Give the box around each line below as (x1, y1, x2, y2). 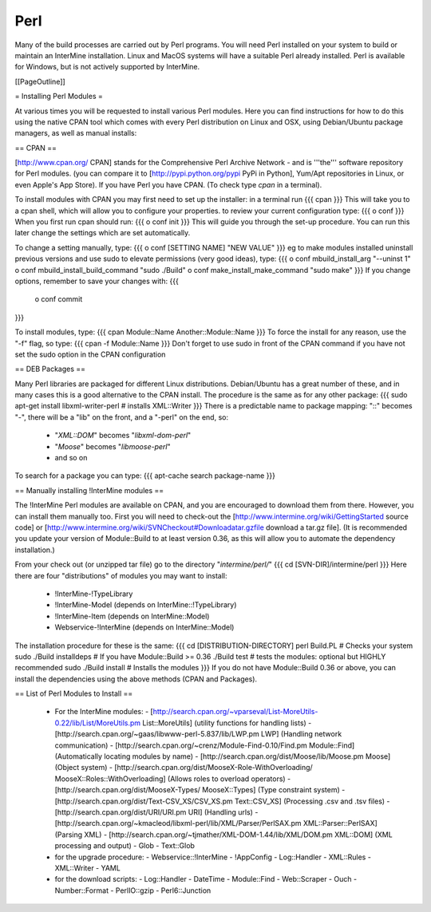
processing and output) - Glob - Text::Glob (54, 841, 196, 851)
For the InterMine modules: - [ (54, 707, 153, 717)
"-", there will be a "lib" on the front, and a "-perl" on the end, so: (14, 412, 229, 422)
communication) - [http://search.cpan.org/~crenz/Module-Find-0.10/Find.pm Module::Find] (54, 740, 355, 750)
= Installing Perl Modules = (14, 92, 103, 101)
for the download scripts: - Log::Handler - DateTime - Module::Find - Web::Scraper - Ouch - (54, 874, 358, 884)
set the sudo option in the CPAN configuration (14, 349, 166, 359)
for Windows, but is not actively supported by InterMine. (14, 62, 200, 72)
